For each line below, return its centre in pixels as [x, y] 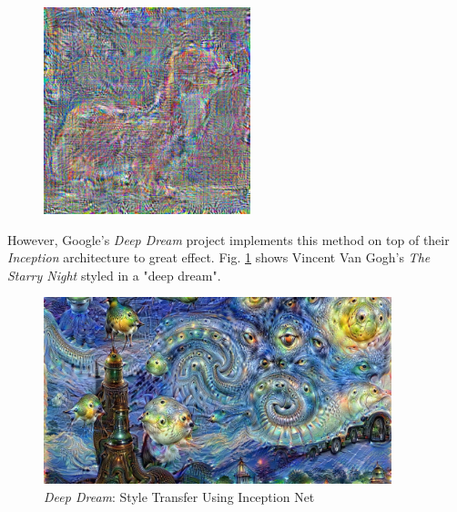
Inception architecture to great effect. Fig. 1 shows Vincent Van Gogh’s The [219, 257]
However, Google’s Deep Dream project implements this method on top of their [228, 239]
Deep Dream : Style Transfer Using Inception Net [179, 496]
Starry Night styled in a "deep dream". [114, 275]
